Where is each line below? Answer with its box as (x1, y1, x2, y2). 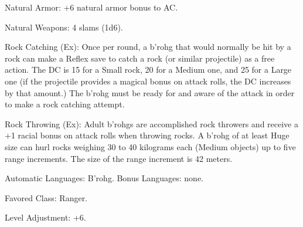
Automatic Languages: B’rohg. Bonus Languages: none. (5, 172, 203, 184)
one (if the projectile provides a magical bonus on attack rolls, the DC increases (5, 74, 291, 87)
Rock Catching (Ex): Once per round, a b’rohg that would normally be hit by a (5, 40, 291, 53)
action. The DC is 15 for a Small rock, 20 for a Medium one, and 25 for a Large (5, 63, 292, 76)
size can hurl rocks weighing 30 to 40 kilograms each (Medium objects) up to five (5, 140, 296, 153)
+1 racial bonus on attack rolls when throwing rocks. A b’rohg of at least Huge (5, 129, 290, 141)
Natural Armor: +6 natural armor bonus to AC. (5, 1, 178, 13)
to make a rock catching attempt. (5, 98, 125, 110)
